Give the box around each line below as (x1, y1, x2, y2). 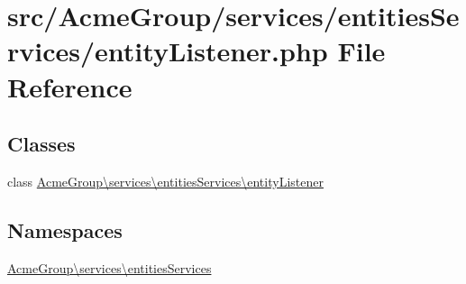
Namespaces (7, 215, 123, 243)
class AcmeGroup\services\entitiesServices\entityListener (7, 171, 324, 190)
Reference (7, 68, 132, 105)
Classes (7, 130, 76, 158)
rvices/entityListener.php (7, 32, 328, 69)
